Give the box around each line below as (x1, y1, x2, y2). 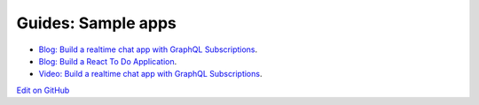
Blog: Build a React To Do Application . (38, 56, 177, 66)
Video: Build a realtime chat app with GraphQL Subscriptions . (38, 69, 263, 79)
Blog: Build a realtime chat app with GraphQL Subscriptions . (38, 44, 258, 55)
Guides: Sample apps (16, 13, 177, 33)
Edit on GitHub (16, 85, 70, 95)
